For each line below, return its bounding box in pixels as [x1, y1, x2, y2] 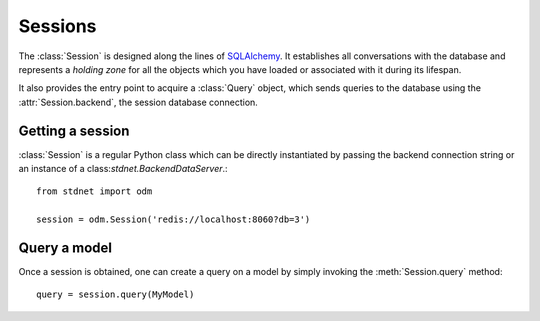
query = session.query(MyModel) [36, 289, 195, 300]
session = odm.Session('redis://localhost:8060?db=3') [36, 214, 311, 225]
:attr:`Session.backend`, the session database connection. [18, 96, 259, 108]
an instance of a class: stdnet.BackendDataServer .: [18, 163, 229, 175]
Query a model [18, 240, 113, 256]
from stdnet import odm [36, 186, 153, 197]
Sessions [18, 15, 97, 37]
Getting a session [18, 122, 130, 139]
